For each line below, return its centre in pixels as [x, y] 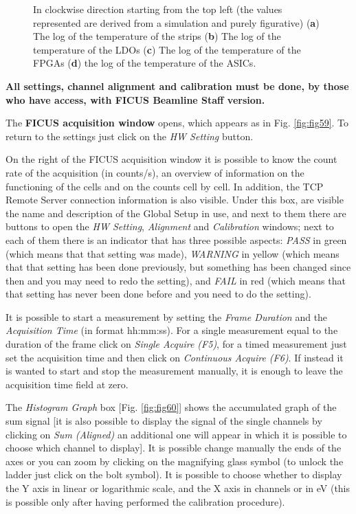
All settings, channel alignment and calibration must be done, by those [177, 86]
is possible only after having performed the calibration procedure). [145, 501]
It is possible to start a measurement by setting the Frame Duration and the [167, 316]
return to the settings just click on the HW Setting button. [130, 136]
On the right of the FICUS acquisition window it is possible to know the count [171, 159]
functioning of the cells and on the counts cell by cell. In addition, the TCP [165, 186]
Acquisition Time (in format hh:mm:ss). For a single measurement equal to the [172, 330]
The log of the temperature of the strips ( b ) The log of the [157, 36]
